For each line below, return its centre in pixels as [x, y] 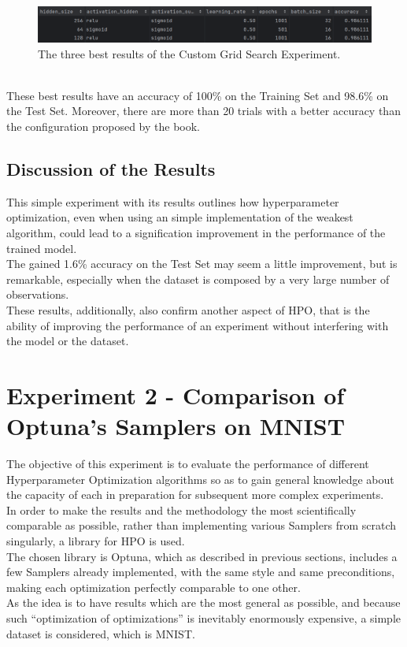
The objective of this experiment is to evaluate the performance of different [188, 464]
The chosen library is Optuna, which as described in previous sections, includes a [202, 556]
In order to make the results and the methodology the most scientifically [181, 509]
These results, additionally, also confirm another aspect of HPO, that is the [188, 309]
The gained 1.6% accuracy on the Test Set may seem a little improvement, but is [202, 264]
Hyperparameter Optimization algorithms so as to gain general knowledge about [200, 479]
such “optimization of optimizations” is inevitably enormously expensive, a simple [204, 617]
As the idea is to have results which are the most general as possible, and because [203, 602]
